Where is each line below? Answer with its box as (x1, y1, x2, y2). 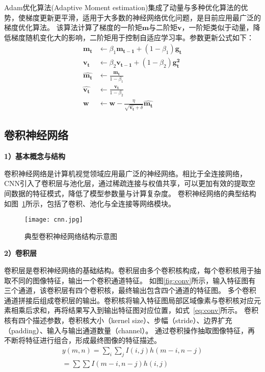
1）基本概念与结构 (4, 151, 66, 162)
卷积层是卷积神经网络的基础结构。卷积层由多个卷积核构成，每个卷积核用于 (4, 265, 254, 275)
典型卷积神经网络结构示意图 (24, 230, 117, 241)
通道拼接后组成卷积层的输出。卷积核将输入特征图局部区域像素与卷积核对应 (4, 295, 254, 305)
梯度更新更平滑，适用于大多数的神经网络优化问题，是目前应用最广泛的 (25, 12, 261, 22)
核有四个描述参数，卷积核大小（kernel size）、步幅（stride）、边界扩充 (4, 314, 232, 325)
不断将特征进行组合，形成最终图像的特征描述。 (4, 335, 161, 346)
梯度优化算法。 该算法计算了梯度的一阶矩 (4, 22, 142, 33)
